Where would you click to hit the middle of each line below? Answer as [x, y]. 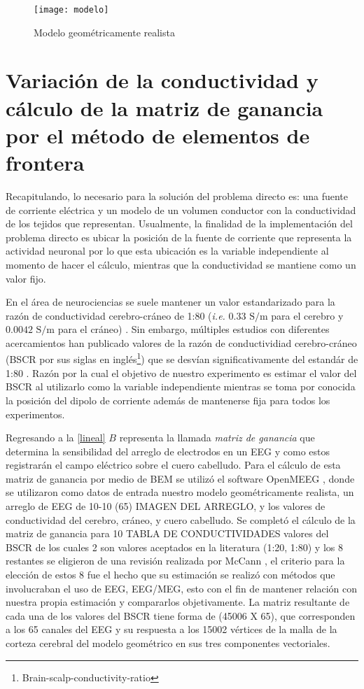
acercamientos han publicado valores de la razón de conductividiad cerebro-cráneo [181, 342]
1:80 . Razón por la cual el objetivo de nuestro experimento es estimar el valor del [181, 372]
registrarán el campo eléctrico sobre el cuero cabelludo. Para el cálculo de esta [173, 465]
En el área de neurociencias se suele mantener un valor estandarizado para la [170, 302]
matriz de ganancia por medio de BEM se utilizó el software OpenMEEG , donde [180, 478]
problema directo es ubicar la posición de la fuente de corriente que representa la [179, 237]
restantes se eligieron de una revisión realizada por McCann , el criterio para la [175, 561]
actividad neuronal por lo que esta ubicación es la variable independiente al [167, 251]
